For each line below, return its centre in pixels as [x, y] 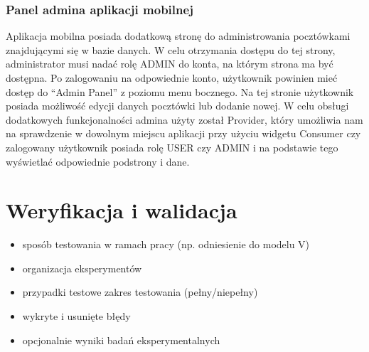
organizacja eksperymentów [82, 268]
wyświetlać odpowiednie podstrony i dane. [98, 161]
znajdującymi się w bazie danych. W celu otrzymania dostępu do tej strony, [171, 49]
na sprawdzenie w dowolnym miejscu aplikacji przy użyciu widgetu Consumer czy [183, 133]
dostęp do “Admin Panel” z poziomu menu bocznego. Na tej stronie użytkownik [180, 91]
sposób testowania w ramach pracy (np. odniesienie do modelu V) [166, 244]
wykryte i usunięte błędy [76, 316]
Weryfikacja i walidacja [122, 210]
